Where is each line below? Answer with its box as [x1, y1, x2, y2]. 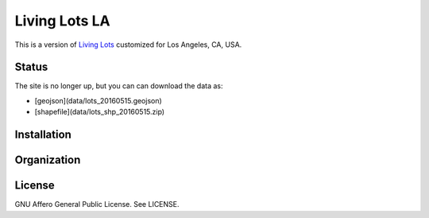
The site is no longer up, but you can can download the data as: [14, 81, 223, 91]
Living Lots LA [14, 12, 110, 29]
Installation [14, 128, 71, 142]
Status [14, 60, 48, 74]
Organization [14, 154, 81, 167]
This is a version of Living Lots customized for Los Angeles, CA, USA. [14, 40, 242, 49]
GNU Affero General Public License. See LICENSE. [14, 200, 180, 209]
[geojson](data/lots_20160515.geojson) [34, 95, 162, 105]
